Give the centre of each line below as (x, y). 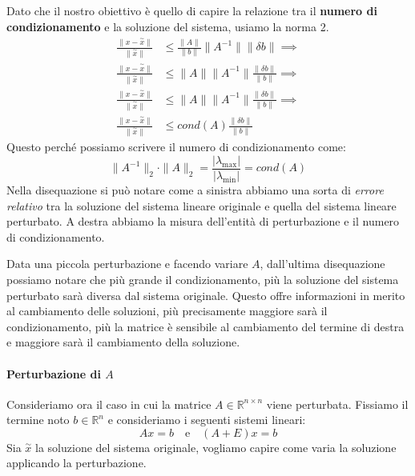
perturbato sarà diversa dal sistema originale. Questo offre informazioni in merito (206, 295)
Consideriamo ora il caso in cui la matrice (109, 404)
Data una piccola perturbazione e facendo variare (127, 264)
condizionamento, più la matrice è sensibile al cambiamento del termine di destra (205, 326)
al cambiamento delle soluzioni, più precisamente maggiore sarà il (167, 311)
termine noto (38, 420)
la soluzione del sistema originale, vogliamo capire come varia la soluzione (216, 447)
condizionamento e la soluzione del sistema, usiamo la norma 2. (168, 26)
